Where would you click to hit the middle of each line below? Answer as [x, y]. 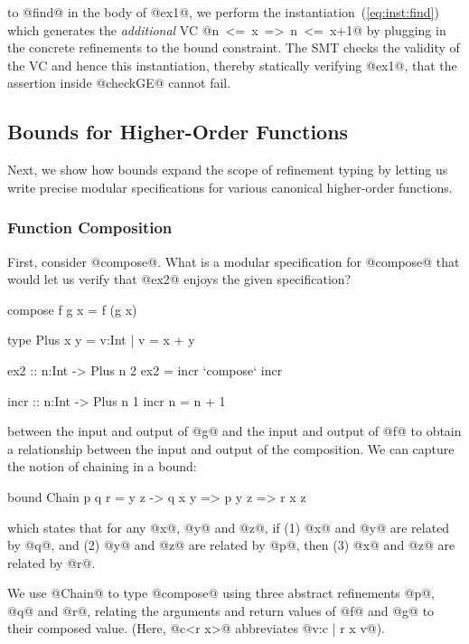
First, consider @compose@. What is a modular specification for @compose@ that [234, 261]
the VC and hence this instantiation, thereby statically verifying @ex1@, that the [232, 65]
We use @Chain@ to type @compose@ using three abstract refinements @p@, [221, 593]
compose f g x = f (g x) [72, 309]
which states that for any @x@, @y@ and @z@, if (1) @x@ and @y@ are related [229, 527]
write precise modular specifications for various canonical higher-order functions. [230, 187]
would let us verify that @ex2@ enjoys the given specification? [179, 279]
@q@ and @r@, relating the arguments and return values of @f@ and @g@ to [221, 610]
